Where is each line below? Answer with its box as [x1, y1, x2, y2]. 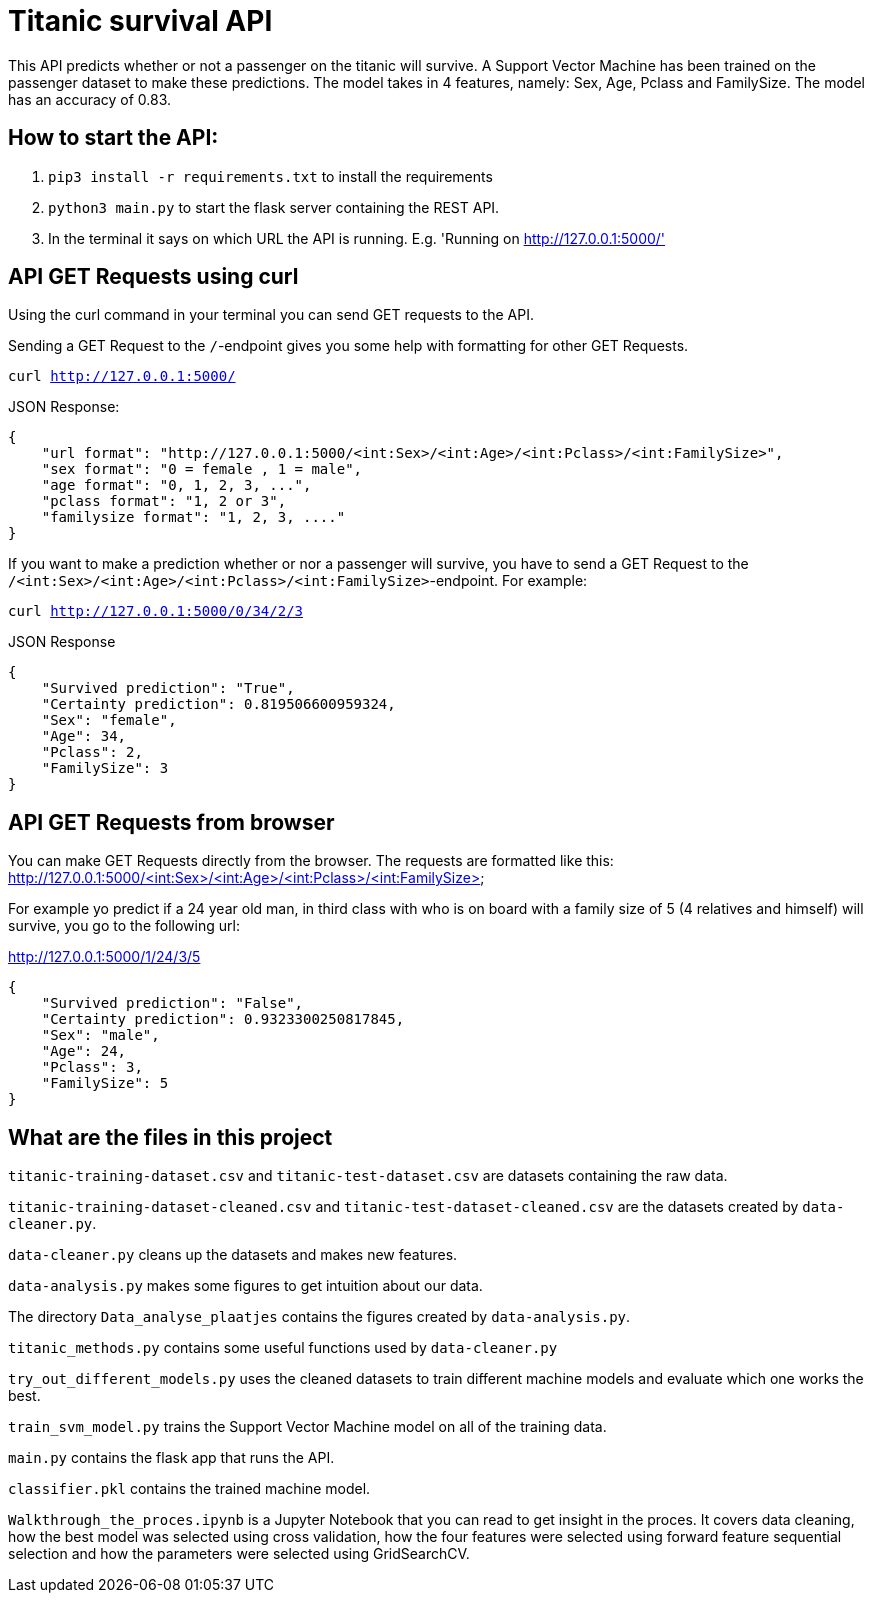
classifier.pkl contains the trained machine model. [8, 1480, 371, 1498]
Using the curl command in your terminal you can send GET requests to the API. [8, 306, 534, 324]
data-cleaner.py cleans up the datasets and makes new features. [8, 1246, 458, 1264]
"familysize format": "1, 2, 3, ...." [41, 509, 346, 526]
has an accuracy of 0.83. [8, 90, 172, 108]
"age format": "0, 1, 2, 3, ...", [41, 477, 312, 494]
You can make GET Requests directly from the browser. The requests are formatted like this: [8, 852, 614, 870]
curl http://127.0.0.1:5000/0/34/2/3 [8, 603, 304, 620]
